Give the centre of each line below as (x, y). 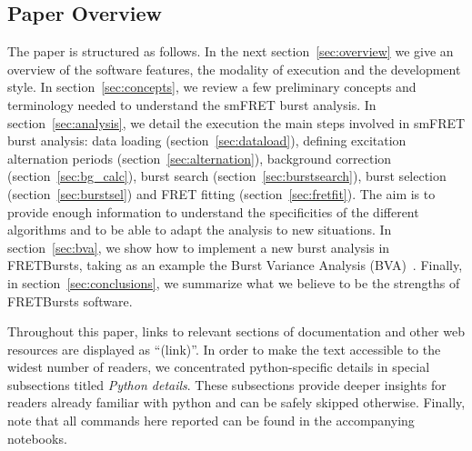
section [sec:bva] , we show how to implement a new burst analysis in (199, 247)
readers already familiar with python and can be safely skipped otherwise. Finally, (236, 402)
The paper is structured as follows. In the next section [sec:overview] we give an (231, 51)
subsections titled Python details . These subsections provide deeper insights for (227, 384)
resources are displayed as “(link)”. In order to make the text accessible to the (224, 349)
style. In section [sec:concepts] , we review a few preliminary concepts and (212, 87)
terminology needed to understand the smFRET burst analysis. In (192, 104)
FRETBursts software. (70, 301)
